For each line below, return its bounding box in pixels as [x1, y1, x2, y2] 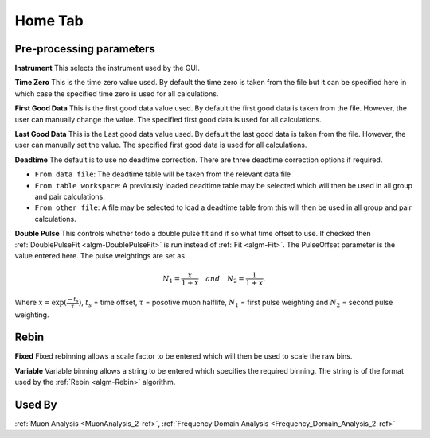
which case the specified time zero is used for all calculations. [14, 88, 219, 99]
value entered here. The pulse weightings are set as [14, 250, 186, 260]
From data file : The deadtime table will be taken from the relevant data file [34, 169, 291, 179]
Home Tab [14, 12, 84, 29]
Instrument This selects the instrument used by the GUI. [14, 64, 201, 73]
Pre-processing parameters [14, 42, 155, 56]
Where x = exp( [14, 297, 68, 307]
